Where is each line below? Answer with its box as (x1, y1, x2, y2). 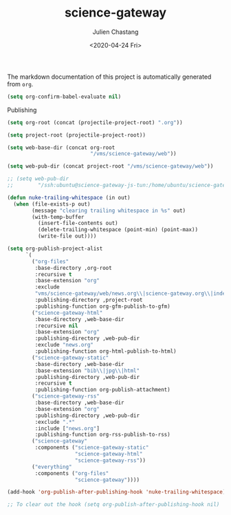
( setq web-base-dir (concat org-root (7, 144, 115, 151)
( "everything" (32, 463, 72, 470)
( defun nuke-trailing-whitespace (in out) (7, 194, 131, 201)
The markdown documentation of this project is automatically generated (7, 72, 212, 81)
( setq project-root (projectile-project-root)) (7, 131, 146, 139)
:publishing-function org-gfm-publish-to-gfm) (34, 302, 170, 310)
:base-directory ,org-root (34, 264, 112, 271)
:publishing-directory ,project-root (34, 297, 143, 304)
